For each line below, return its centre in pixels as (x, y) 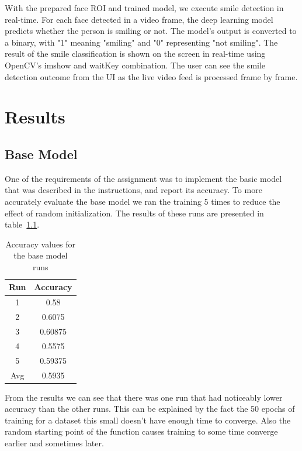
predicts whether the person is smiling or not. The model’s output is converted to (151, 31)
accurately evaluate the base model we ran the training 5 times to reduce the (143, 201)
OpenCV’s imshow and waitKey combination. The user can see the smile (135, 65)
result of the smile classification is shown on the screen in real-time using (135, 54)
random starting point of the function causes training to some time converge (141, 431)
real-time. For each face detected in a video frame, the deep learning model (139, 19)
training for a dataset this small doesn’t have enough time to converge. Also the (148, 420)
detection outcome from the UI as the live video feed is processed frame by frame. (151, 76)
